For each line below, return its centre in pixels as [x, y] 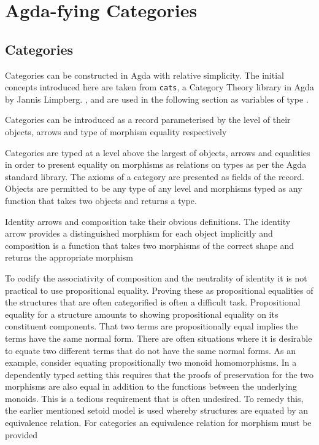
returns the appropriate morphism [69, 257]
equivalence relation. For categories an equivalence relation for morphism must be [158, 423]
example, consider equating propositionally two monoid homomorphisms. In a [151, 362]
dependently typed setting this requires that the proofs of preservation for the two [159, 374]
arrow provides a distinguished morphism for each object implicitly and [139, 233]
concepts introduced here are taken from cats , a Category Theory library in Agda [159, 87]
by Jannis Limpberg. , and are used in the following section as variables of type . [157, 99]
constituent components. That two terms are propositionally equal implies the [152, 326]
